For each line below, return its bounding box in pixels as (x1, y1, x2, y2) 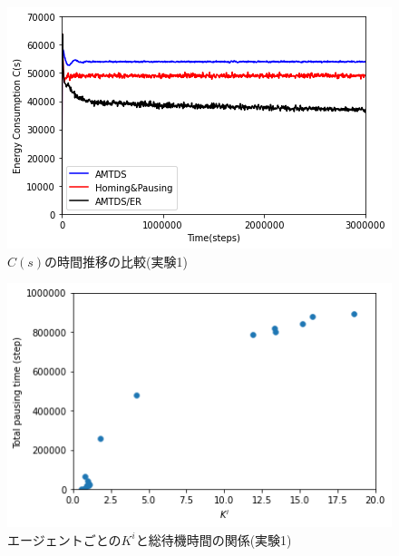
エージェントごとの (7, 530, 122, 549)
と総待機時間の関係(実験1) (135, 530, 292, 549)
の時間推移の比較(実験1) (44, 251, 188, 270)
